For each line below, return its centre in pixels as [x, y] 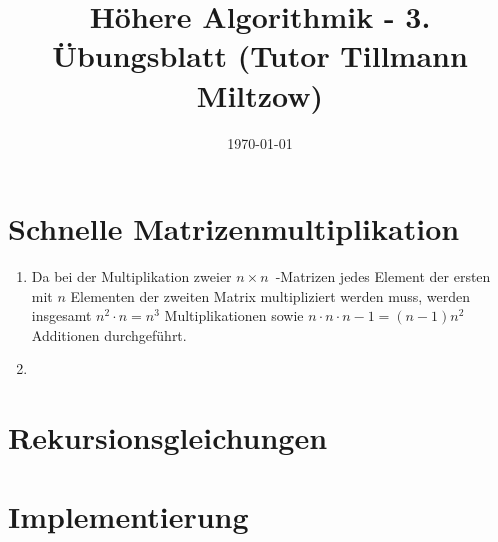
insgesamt [61, 315]
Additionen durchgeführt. [109, 334]
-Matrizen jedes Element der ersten [383, 276]
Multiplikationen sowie [234, 315]
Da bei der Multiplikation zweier [131, 276]
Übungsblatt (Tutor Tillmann [260, 55]
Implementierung [128, 515]
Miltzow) [260, 94]
